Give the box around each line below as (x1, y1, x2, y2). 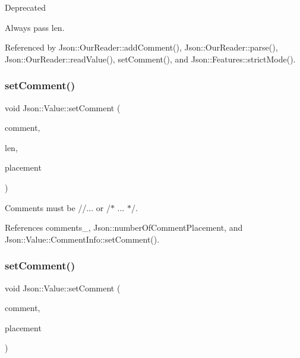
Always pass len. (5, 21, 65, 33)
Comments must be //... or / (5, 201, 110, 213)
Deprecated (5, 1, 46, 13)
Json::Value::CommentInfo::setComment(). (5, 233, 160, 245)
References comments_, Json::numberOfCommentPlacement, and (5, 221, 243, 234)
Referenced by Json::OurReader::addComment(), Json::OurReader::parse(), (5, 41, 278, 54)
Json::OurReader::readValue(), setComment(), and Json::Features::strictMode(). (5, 52, 296, 65)
